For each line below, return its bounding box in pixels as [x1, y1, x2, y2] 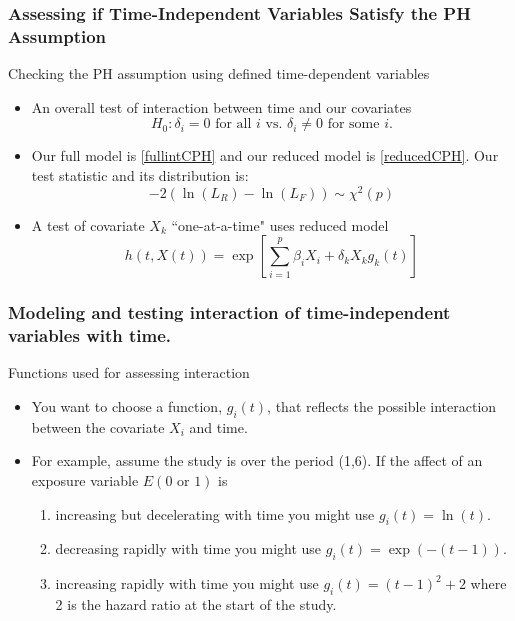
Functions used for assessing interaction [8, 362, 250, 383]
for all [215, 117, 252, 132]
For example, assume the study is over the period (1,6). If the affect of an [31, 450, 483, 471]
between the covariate [31, 416, 165, 437]
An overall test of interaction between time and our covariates [31, 96, 412, 117]
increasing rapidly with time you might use [55, 573, 319, 594]
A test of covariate [31, 214, 145, 235]
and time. [189, 416, 248, 437]
